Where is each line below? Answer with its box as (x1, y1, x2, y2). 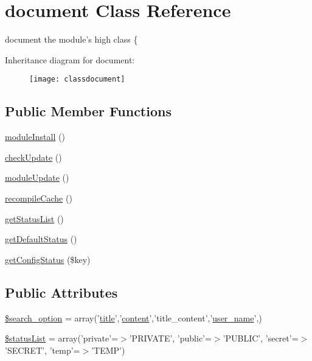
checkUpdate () (5, 150, 62, 163)
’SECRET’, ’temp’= (5, 343, 80, 356)
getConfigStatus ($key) (5, 253, 91, 265)
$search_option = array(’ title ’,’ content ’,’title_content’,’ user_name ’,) (5, 311, 262, 324)
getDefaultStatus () (5, 233, 77, 245)
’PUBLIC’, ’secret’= (223, 332, 299, 345)
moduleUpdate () (5, 171, 69, 184)
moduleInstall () (5, 130, 65, 143)
